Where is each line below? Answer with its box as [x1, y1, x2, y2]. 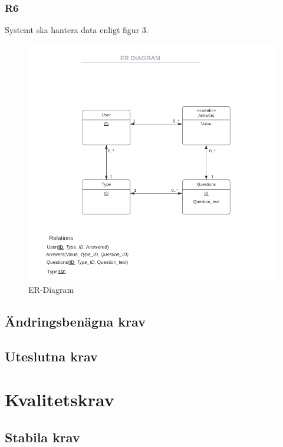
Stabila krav [5, 428, 80, 446]
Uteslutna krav [5, 347, 98, 365]
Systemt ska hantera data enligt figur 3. [5, 24, 149, 36]
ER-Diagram [28, 283, 74, 295]
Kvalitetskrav [5, 387, 114, 412]
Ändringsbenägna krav [5, 312, 146, 330]
